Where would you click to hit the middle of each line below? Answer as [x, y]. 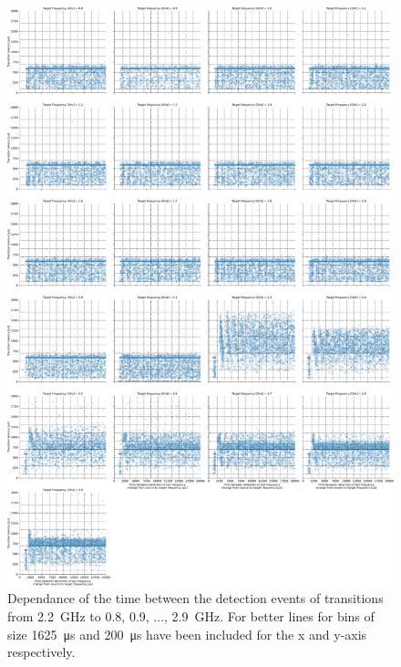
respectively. [41, 652]
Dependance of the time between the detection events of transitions [195, 598]
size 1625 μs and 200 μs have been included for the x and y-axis [187, 634]
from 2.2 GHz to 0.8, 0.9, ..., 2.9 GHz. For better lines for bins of [191, 616]
